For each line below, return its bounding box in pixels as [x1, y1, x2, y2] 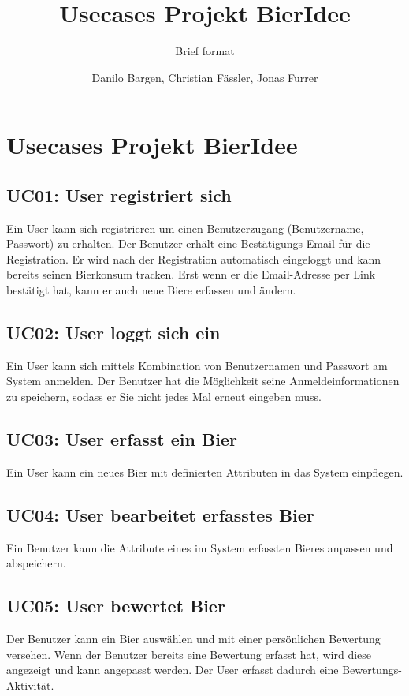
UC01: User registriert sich [6, 182, 232, 207]
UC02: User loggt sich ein [6, 320, 221, 345]
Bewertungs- [342, 661, 402, 678]
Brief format [175, 43, 235, 59]
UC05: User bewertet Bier [6, 593, 225, 618]
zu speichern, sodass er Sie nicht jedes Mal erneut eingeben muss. [6, 388, 322, 405]
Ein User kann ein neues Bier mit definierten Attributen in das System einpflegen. [6, 463, 403, 480]
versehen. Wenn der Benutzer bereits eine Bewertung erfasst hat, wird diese [6, 645, 372, 662]
